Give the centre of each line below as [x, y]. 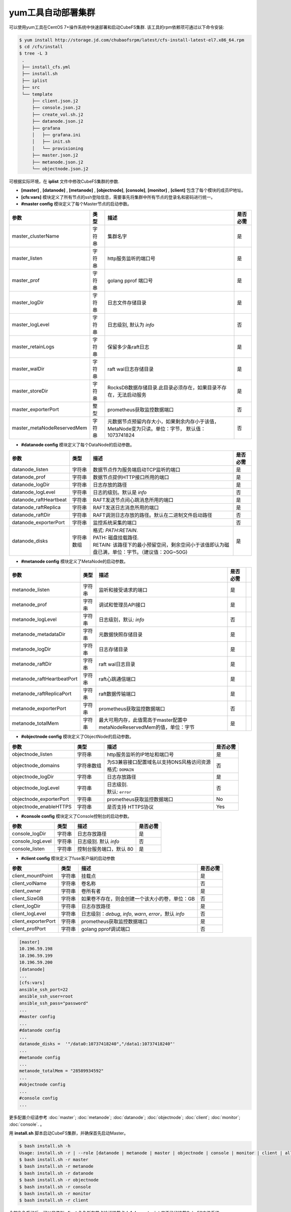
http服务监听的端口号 [131, 258]
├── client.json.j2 [55, 101]
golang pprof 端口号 [130, 280]
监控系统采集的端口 [115, 523]
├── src [31, 88]
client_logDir [26, 906]
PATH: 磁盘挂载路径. [116, 537]
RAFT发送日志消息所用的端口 [126, 508]
